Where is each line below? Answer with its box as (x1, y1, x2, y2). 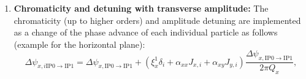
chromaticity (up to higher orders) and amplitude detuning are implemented (13, 13, 301, 26)
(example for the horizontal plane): (13, 37, 145, 50)
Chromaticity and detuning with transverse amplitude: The (13, 2, 269, 14)
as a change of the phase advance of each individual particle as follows (13, 26, 278, 39)
